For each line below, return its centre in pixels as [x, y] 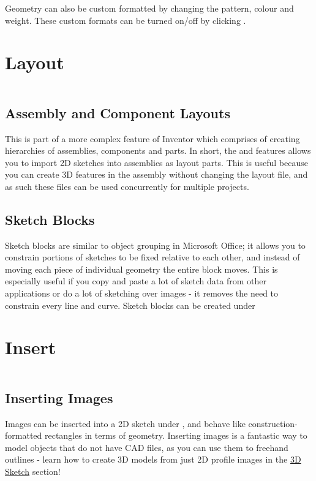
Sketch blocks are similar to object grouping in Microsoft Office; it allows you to [155, 245]
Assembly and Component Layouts [118, 112]
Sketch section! [33, 471]
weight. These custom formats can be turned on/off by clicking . [126, 20]
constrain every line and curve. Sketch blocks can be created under [130, 305]
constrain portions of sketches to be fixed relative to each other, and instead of [152, 257]
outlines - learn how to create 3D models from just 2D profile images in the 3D [153, 459]
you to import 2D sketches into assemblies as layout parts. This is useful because [156, 162]
